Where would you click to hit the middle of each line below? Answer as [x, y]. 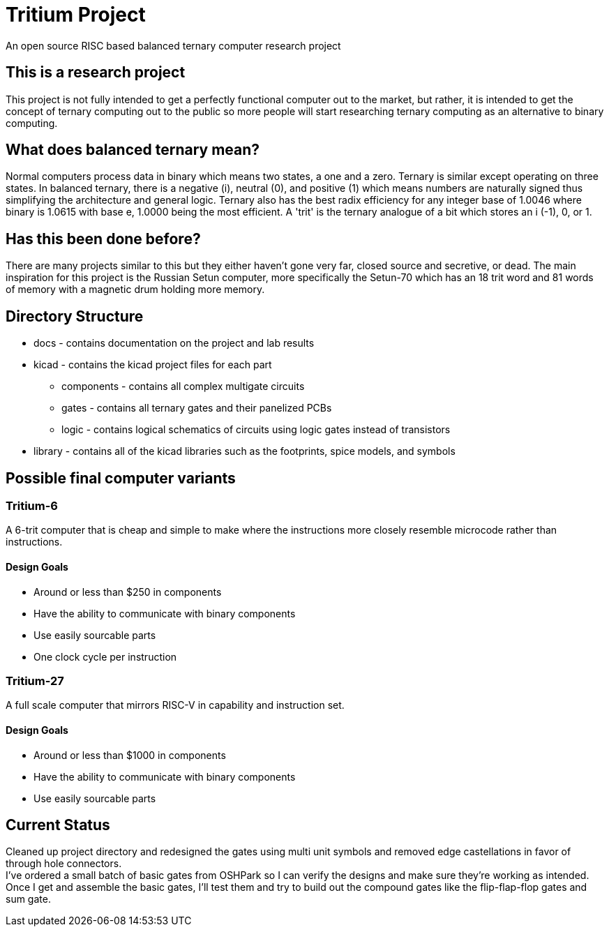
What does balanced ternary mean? [133, 150]
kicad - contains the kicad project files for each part [153, 365]
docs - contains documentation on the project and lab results [174, 343]
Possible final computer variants [121, 478]
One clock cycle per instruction [105, 656]
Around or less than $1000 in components [130, 755]
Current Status [58, 825]
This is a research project [96, 73]
